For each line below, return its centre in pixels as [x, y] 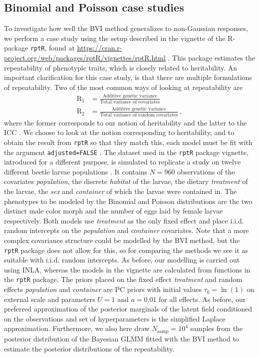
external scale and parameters [50, 299]
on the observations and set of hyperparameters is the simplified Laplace [115, 318]
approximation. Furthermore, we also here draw [77, 328]
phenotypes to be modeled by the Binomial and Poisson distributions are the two [128, 201]
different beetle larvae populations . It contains [76, 171]
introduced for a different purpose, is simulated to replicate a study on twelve [123, 162]
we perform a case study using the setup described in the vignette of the [115, 38]
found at [62, 48]
